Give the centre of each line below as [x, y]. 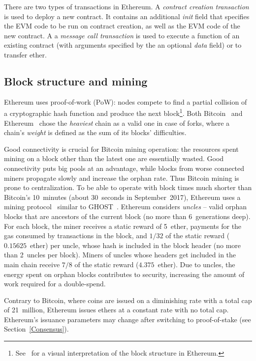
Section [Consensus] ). [36, 329]
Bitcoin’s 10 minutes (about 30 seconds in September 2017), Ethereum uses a [122, 197]
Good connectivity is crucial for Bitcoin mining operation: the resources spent [121, 149]
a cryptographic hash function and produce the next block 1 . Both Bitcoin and [123, 112]
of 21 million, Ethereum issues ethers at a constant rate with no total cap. [116, 310]
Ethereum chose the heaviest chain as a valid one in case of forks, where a [117, 123]
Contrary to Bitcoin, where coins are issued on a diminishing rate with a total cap [128, 300]
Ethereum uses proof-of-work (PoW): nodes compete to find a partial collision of [126, 101]
